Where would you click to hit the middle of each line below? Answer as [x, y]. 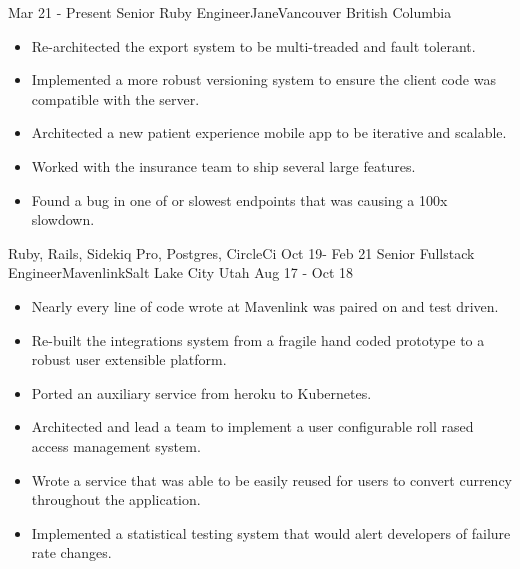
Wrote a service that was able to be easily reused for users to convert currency [272, 479]
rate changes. [71, 552]
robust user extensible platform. [129, 359]
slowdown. [63, 219]
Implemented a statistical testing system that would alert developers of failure [271, 532]
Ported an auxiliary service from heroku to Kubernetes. [201, 392]
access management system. [116, 445]
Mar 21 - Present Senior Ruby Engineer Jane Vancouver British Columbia [230, 12]
